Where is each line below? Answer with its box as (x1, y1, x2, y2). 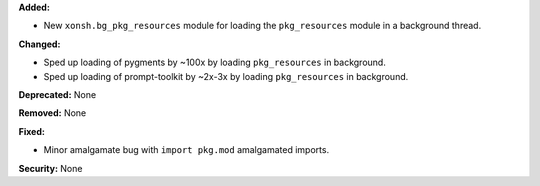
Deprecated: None (18, 88, 97, 100)
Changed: (18, 38, 61, 50)
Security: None (18, 162, 83, 174)
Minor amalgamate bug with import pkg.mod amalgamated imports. (43, 144, 330, 156)
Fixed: (18, 125, 45, 137)
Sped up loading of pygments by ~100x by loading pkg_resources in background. (43, 56, 387, 69)
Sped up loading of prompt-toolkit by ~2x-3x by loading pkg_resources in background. (43, 70, 409, 82)
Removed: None (18, 107, 87, 119)
